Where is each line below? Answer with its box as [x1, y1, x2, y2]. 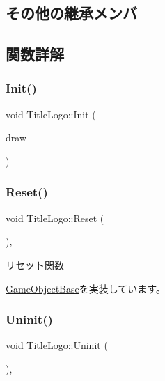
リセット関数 [6, 257, 64, 272]
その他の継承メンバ [6, 2, 137, 24]
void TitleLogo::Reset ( [6, 210, 104, 225]
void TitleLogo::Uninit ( [6, 338, 108, 352]
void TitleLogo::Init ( [6, 107, 96, 121]
